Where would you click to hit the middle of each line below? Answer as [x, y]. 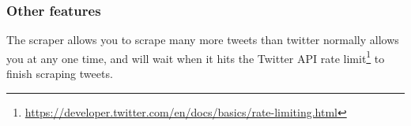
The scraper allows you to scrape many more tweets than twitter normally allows [203, 40]
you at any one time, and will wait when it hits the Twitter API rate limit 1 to [196, 57]
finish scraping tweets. [60, 74]
